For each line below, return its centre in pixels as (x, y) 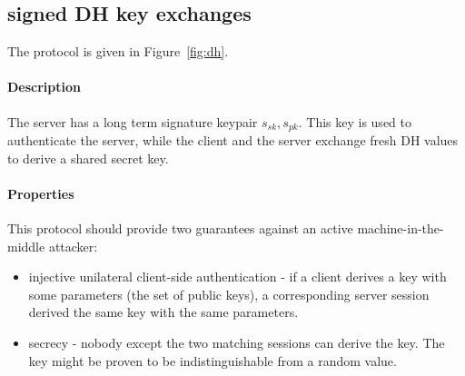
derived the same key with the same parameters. (163, 312)
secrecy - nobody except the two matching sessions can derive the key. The (237, 342)
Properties (41, 193)
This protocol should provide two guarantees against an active (180, 228)
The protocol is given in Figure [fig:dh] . (118, 51)
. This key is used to (355, 121)
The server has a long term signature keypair (133, 121)
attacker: (73, 246)
